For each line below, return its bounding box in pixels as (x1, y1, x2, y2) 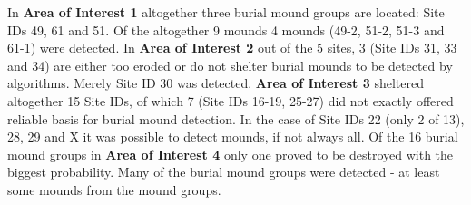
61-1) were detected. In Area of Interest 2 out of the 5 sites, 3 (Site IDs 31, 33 (7, 38, 457, 57)
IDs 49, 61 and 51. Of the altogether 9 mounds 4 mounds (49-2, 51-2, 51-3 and (7, 20, 445, 39)
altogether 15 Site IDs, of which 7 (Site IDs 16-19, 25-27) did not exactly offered (7, 91, 454, 110)
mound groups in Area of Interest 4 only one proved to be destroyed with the (7, 144, 454, 163)
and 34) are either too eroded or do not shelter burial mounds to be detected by (7, 55, 453, 74)
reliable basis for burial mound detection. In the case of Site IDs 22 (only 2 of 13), (7, 109, 465, 128)
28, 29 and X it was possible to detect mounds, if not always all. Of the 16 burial (7, 127, 458, 146)
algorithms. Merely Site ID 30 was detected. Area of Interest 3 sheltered (7, 73, 425, 93)
